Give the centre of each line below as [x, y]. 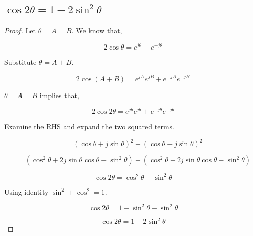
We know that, [99, 30]
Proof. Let [20, 30]
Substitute [20, 62]
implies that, [59, 95]
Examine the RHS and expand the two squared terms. [89, 126]
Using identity [26, 191]
